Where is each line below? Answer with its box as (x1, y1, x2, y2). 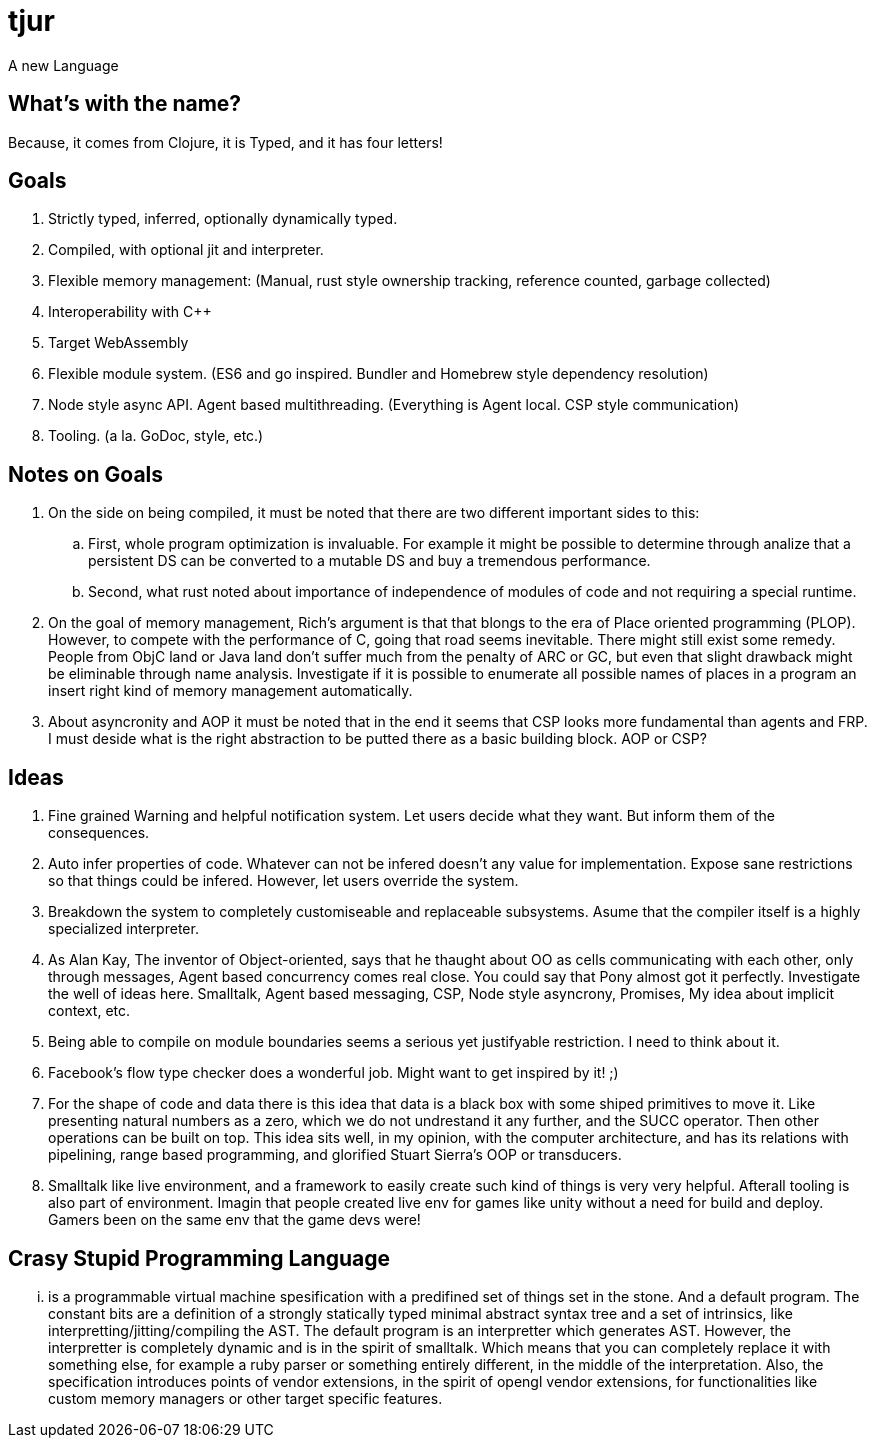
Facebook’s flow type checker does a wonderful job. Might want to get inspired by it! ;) (48, 1064, 619, 1082)
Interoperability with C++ (48, 303, 212, 321)
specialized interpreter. (48, 920, 199, 938)
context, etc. (48, 1002, 131, 1020)
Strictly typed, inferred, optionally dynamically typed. (48, 210, 398, 228)
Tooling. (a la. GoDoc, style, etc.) (48, 427, 264, 445)
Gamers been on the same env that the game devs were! (48, 1211, 421, 1229)
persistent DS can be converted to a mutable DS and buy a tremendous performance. (88, 552, 651, 570)
